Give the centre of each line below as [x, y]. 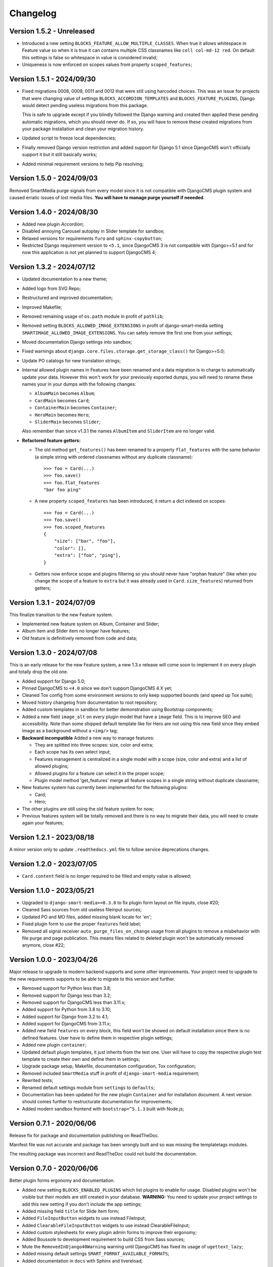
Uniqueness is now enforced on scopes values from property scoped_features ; [107, 65]
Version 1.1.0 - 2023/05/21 [52, 890]
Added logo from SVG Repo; [51, 288]
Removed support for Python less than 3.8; [66, 988]
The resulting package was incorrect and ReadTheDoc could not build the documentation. [103, 1154]
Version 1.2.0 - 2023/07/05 [53, 864]
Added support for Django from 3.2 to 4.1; [65, 1017]
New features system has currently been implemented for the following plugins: [105, 788]
